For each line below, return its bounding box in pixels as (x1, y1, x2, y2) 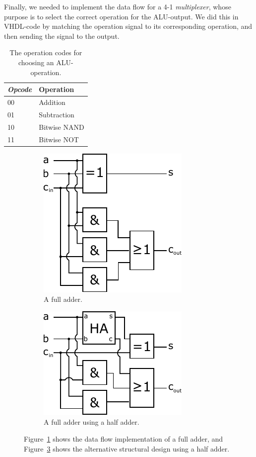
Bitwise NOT (39, 134, 79, 144)
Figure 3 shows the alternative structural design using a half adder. (24, 443, 230, 454)
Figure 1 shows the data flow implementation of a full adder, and (24, 434, 223, 444)
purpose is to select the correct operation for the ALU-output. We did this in (4, 11, 239, 21)
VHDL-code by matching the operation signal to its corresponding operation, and (4, 21, 253, 31)
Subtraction (39, 109, 74, 119)
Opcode (7, 84, 32, 94)
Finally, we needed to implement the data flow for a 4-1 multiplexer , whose (4, 1, 231, 11)
